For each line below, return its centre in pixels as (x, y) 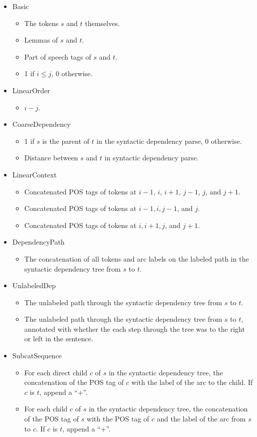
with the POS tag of (118, 419)
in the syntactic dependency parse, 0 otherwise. (169, 141)
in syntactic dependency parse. (152, 158)
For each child (46, 409)
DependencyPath (38, 242)
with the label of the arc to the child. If (192, 382)
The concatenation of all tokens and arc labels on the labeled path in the (137, 258)
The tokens (41, 23)
